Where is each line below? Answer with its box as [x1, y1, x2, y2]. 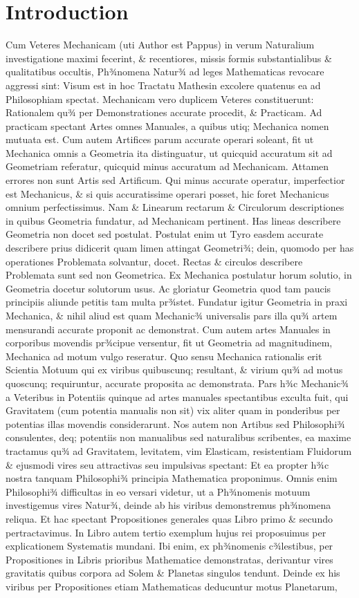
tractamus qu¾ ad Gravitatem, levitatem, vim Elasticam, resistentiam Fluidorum [6, 443, 352, 458]
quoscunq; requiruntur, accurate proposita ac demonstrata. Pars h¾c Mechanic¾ [6, 375, 349, 390]
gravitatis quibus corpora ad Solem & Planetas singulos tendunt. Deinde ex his [6, 566, 340, 580]
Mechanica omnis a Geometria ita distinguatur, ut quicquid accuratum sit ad [6, 145, 333, 160]
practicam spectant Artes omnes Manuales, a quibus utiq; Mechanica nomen [6, 118, 329, 133]
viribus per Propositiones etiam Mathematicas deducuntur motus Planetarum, [6, 579, 338, 593]
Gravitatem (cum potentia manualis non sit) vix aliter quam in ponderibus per [6, 403, 340, 418]
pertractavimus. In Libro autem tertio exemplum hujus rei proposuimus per [6, 525, 326, 539]
